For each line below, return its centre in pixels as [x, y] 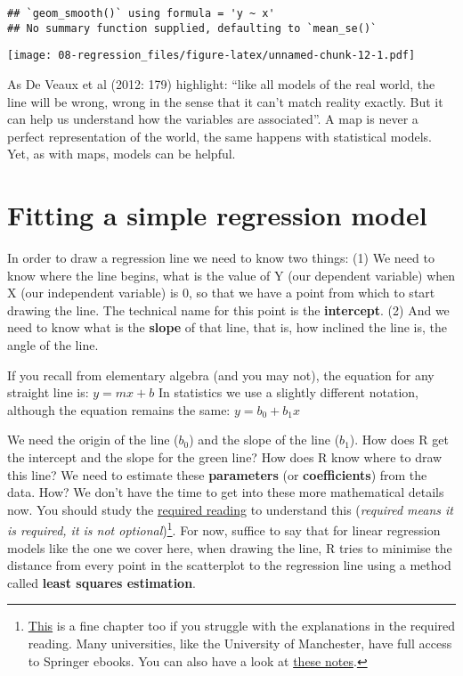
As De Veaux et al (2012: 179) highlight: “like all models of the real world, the [221, 83]
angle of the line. [53, 345]
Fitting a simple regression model [217, 215]
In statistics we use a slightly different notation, [288, 392]
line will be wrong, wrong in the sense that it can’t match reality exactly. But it [225, 101]
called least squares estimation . [102, 582]
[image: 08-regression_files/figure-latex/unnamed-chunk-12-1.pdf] [211, 56]
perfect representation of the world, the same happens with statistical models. [219, 136]
